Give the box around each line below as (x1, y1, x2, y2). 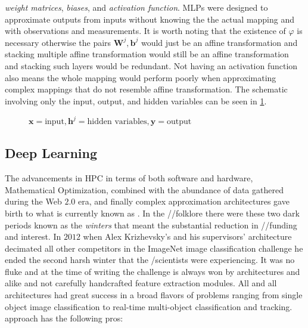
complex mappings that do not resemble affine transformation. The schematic (5, 83, 288, 95)
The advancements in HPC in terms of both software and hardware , (5, 172, 253, 184)
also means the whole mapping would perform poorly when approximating (5, 71, 276, 83)
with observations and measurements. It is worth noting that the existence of (5, 24, 286, 37)
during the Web (5, 195, 62, 208)
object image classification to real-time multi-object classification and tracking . (5, 300, 293, 312)
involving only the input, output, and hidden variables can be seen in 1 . (5, 94, 267, 107)
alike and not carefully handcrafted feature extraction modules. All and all (5, 277, 277, 289)
